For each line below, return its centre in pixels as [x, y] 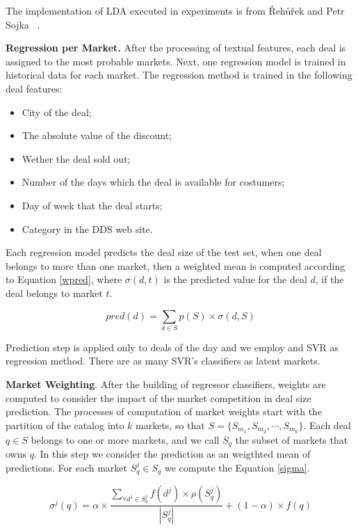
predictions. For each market [66, 467]
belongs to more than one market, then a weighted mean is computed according [176, 265]
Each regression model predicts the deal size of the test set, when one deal [164, 252]
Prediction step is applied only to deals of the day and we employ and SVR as [172, 347]
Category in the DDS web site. [87, 228]
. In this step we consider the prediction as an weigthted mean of [172, 454]
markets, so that [170, 425]
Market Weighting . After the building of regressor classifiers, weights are [166, 384]
